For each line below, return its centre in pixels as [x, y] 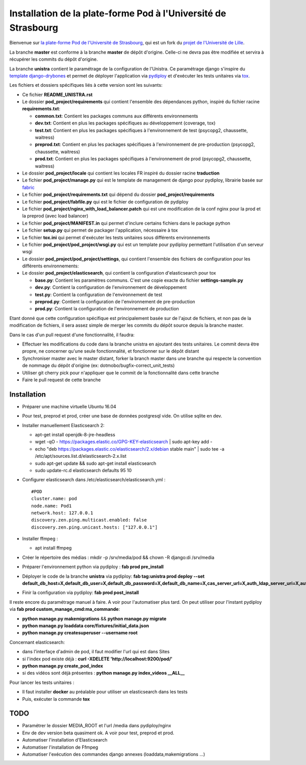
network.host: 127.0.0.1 [62, 513]
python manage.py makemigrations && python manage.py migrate [94, 619]
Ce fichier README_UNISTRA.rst [57, 94]
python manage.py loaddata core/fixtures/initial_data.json [86, 626]
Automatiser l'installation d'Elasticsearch [65, 740]
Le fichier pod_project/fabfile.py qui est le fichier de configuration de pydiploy [105, 202]
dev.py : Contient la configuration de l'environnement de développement [111, 287]
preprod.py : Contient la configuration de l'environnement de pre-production [115, 302]
